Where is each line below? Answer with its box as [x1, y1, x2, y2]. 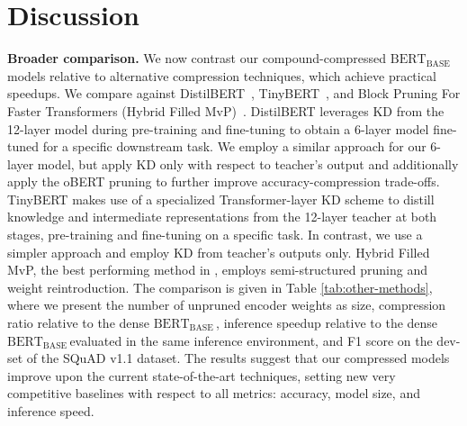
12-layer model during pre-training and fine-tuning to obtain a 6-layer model [7, 119, 429, 138]
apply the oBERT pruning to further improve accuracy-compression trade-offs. [7, 172, 440, 191]
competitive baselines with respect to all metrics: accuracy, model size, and [7, 384, 420, 403]
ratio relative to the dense [7, 313, 150, 332]
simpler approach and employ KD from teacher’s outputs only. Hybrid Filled [7, 242, 430, 261]
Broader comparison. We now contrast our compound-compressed [7, 49, 387, 68]
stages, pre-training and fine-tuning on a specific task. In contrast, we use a [7, 225, 423, 244]
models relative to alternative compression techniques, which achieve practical [7, 66, 436, 85]
